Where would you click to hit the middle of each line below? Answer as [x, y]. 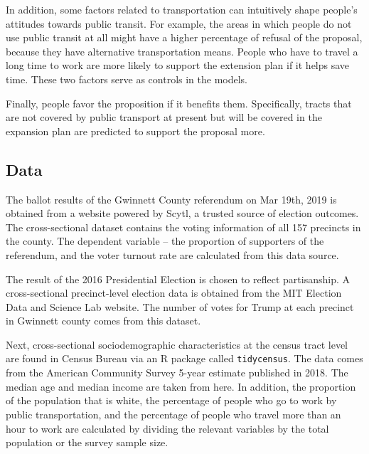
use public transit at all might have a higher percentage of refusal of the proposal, [184, 37]
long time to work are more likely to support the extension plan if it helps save [178, 65]
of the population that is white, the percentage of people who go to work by [171, 400]
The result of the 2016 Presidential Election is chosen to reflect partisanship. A [178, 279]
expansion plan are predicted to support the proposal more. [135, 131]
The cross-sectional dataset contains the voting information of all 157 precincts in [183, 227]
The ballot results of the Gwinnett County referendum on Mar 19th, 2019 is [171, 199]
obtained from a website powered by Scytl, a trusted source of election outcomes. [182, 213]
